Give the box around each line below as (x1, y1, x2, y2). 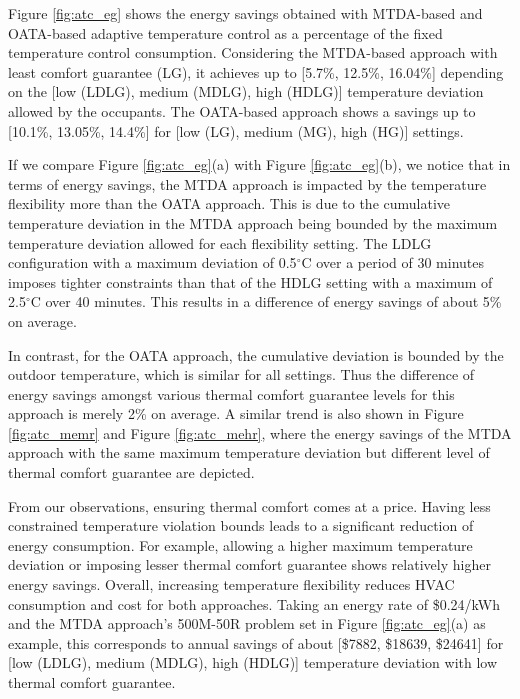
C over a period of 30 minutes (301, 252, 484, 273)
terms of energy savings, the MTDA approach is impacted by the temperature (8, 173, 487, 194)
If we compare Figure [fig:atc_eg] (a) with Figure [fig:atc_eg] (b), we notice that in (8, 154, 511, 175)
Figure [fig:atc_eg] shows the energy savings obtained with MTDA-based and (8, 3, 483, 23)
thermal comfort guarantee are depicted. (8, 462, 255, 483)
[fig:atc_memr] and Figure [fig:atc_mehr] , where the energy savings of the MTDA (8, 422, 512, 443)
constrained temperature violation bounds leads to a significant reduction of (8, 515, 474, 536)
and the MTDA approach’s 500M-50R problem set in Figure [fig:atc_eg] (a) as (8, 613, 486, 634)
